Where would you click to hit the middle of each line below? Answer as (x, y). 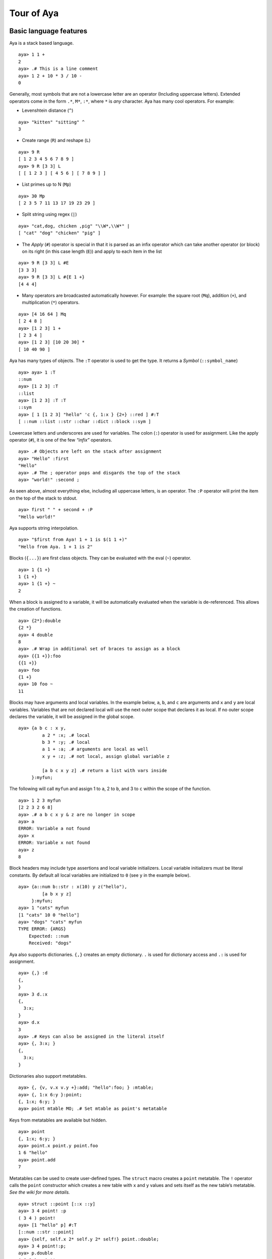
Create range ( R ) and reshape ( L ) (56, 141)
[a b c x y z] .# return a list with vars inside (105, 770)
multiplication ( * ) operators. (51, 303)
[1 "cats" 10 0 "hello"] (49, 915)
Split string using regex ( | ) (50, 215)
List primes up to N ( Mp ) (47, 184)
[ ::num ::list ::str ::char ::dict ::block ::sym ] (85, 422)
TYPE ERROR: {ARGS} (42, 929)
